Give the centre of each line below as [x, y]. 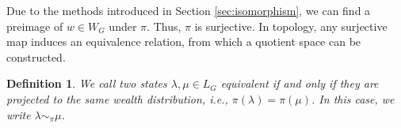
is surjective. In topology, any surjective [291, 26]
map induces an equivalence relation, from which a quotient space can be [184, 41]
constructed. [36, 56]
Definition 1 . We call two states [87, 83]
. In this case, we [353, 98]
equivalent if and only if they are [300, 83]
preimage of [35, 26]
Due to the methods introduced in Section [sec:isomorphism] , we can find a [189, 10]
